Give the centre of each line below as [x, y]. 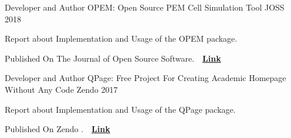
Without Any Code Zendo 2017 [61, 89]
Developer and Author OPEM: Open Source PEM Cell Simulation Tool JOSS [145, 7]
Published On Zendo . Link [57, 129]
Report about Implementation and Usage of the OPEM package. [121, 38]
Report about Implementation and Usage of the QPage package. [120, 109]
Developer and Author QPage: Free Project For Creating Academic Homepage [145, 78]
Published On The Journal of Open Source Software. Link [113, 58]
